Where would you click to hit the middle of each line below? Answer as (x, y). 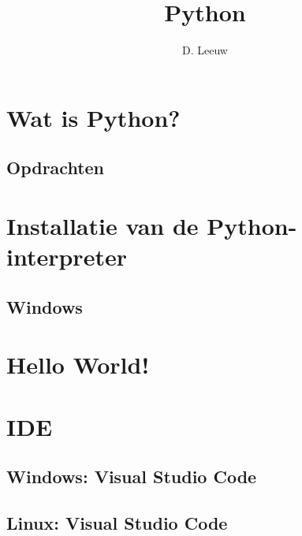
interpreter (67, 257)
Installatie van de (103, 225)
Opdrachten (56, 167)
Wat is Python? (93, 117)
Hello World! (78, 365)
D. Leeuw (205, 50)
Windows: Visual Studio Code (132, 476)
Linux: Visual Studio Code (117, 522)
